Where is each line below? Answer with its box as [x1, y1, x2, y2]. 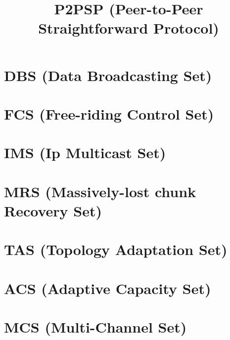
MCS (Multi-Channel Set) [4, 317, 187, 337]
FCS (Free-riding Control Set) [4, 103, 214, 124]
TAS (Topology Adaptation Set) [4, 239, 228, 259]
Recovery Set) [4, 200, 102, 220]
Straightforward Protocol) [38, 18, 219, 38]
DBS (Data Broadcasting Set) [4, 65, 212, 85]
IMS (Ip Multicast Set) [4, 142, 166, 163]
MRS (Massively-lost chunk [4, 181, 196, 201]
